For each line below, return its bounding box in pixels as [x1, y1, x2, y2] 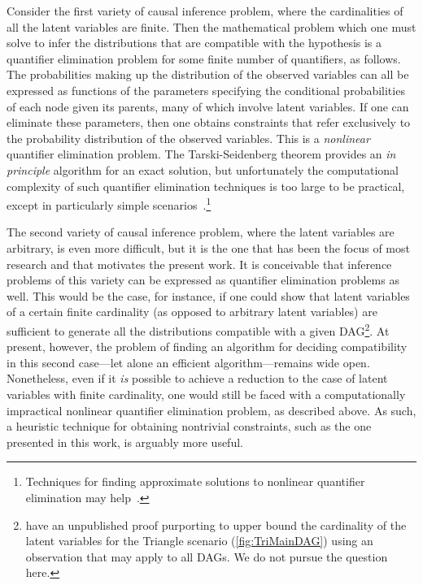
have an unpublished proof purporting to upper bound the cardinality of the [25, 516, 407, 533]
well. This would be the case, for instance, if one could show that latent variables [7, 287, 410, 304]
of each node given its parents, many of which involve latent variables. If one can [7, 97, 409, 115]
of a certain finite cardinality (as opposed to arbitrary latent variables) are [7, 303, 377, 320]
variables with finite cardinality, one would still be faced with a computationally [7, 385, 406, 402]
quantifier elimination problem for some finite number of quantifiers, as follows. [7, 50, 401, 67]
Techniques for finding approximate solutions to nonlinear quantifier [25, 473, 365, 490]
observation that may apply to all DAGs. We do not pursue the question [25, 548, 388, 565]
